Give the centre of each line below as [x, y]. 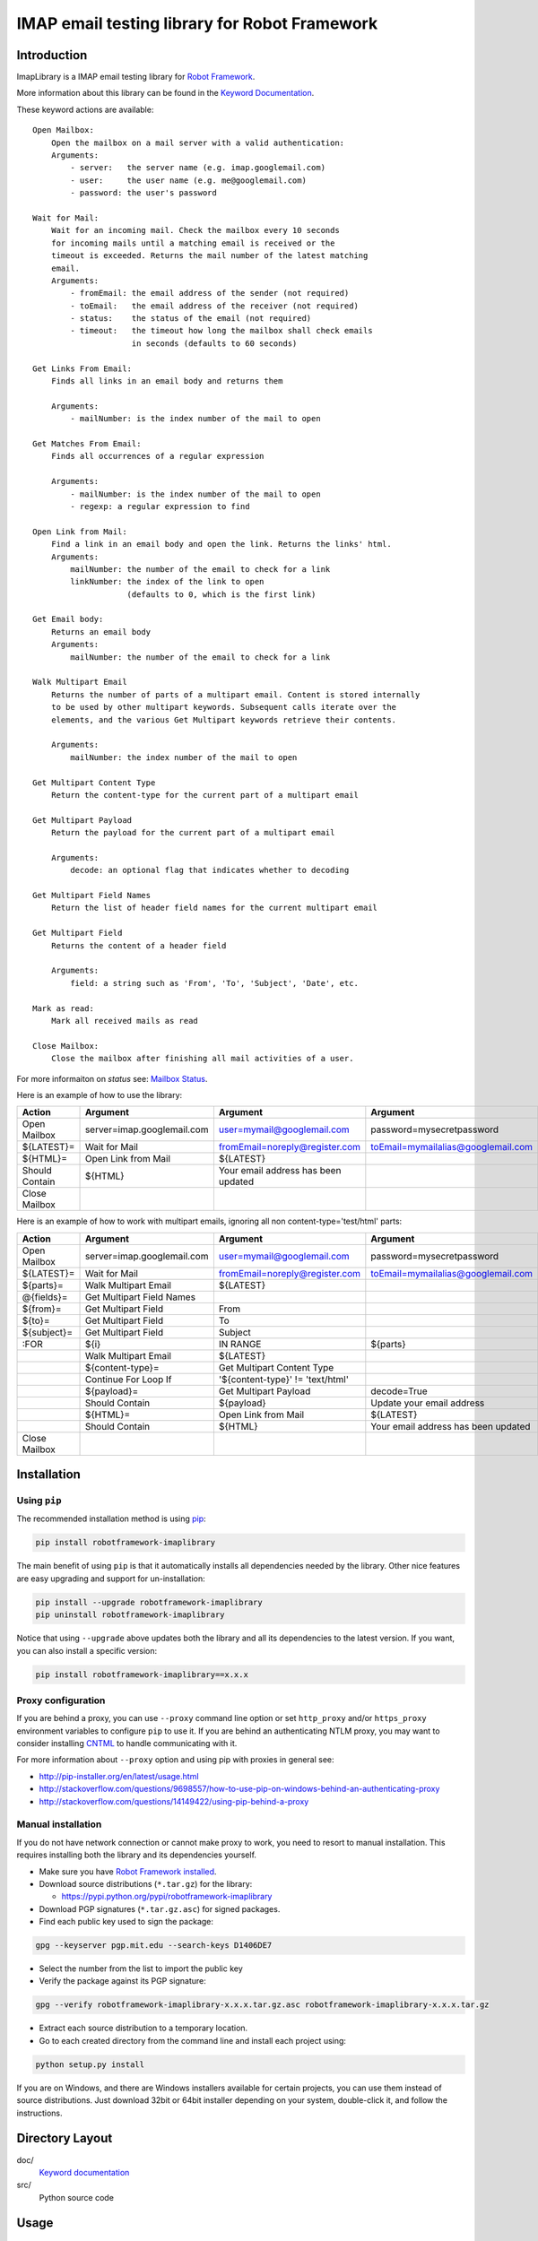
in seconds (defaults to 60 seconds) [214, 343]
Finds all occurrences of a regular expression [157, 456]
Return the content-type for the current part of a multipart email [204, 795]
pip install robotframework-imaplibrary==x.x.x [142, 1674]
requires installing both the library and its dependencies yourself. [137, 1855]
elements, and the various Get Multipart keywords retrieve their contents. [224, 720]
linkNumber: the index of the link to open [167, 582]
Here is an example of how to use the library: [100, 1095]
